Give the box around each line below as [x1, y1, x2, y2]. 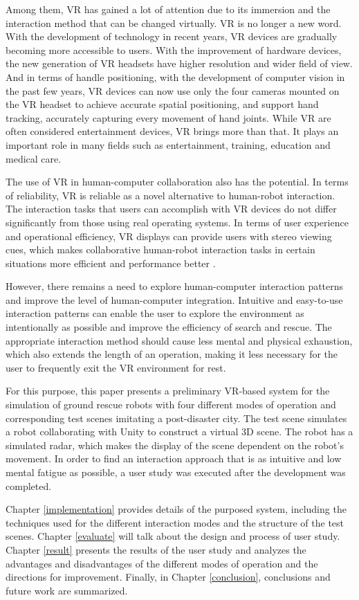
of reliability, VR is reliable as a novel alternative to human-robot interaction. [6, 188, 335, 202]
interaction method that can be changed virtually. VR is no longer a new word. [6, 15, 342, 30]
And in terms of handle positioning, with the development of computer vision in [6, 69, 345, 84]
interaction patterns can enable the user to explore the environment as [6, 306, 304, 320]
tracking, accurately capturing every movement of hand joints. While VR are [6, 110, 331, 125]
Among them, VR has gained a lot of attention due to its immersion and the [6, 2, 331, 16]
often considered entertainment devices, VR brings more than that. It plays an [6, 124, 339, 138]
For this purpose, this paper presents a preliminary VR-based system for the [6, 383, 330, 398]
